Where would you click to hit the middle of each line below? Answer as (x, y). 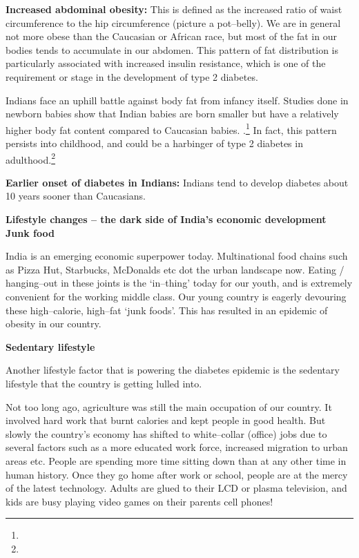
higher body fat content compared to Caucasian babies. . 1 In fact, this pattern (171, 128)
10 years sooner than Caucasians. (76, 196)
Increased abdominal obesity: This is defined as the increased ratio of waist (174, 9)
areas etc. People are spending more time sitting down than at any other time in (176, 460)
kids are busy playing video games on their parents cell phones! (139, 501)
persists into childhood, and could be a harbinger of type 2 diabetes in (154, 143)
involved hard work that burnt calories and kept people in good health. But (166, 420)
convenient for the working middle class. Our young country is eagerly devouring (176, 296)
